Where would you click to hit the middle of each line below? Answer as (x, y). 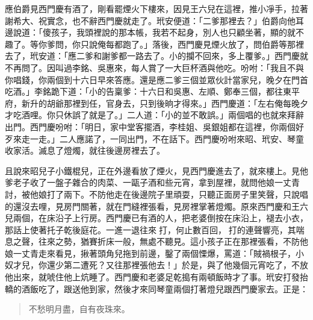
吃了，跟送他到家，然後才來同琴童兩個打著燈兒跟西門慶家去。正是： (173, 288)
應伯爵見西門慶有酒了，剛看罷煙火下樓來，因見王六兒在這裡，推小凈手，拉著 (156, 8)
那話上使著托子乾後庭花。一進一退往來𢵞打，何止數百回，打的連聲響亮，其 (150, 229)
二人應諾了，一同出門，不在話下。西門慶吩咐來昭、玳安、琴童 (181, 138)
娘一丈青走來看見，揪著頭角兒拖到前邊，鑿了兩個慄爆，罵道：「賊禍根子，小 (154, 253)
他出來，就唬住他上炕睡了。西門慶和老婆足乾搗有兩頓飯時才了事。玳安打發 (152, 277)
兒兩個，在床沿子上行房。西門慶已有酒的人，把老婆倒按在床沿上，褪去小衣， (156, 218)
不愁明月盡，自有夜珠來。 (79, 309)
